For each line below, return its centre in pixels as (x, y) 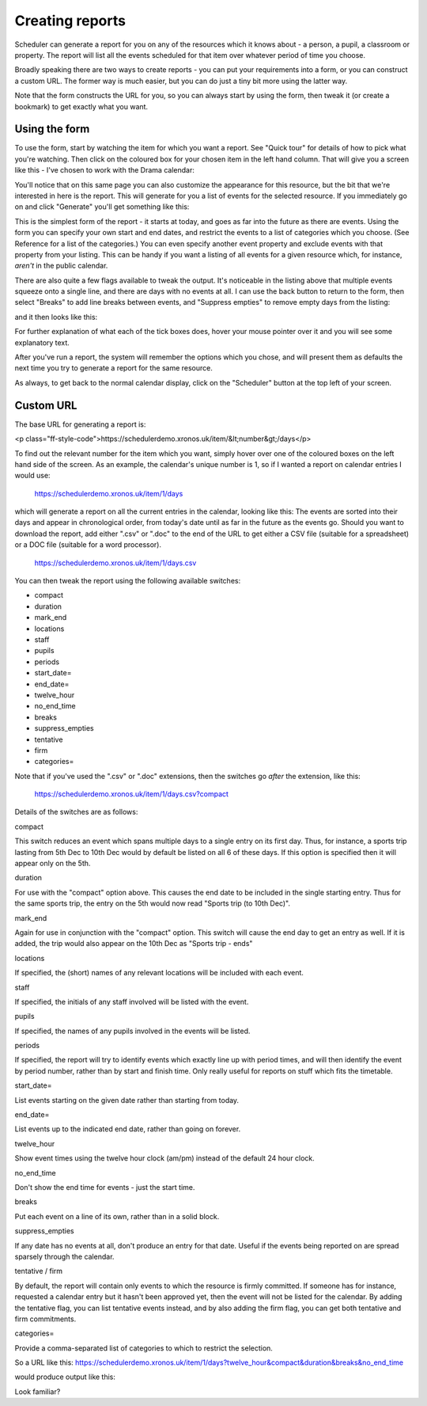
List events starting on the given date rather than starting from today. (127, 1100)
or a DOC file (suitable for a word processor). (88, 545)
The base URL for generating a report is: (80, 424)
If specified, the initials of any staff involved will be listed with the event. (132, 1001)
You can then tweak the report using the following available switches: (128, 581)
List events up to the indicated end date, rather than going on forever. (128, 1129)
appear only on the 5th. (53, 864)
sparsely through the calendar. (64, 1256)
